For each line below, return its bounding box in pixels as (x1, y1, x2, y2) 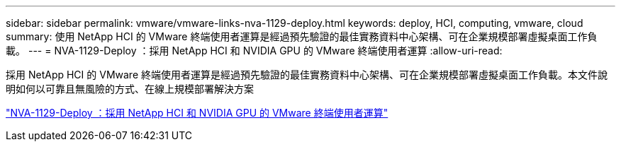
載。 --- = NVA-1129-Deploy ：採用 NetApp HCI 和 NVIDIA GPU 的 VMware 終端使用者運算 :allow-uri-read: (6, 45, 503, 57)
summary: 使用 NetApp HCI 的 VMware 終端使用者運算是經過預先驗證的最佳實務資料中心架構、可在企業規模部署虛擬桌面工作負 (6, 30, 598, 42)
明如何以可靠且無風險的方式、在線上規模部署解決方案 (6, 83, 254, 95)
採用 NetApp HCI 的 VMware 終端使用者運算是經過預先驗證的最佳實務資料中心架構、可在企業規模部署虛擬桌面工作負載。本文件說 (6, 69, 608, 81)
